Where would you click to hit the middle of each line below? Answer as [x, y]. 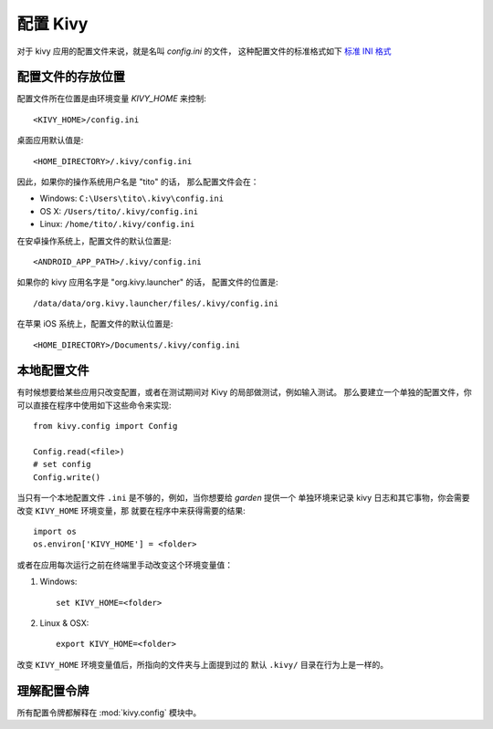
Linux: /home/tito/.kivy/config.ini [117, 224]
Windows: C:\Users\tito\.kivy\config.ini [131, 198]
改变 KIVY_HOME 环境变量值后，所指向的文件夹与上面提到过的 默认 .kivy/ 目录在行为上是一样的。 [203, 664]
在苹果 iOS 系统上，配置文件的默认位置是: [95, 324]
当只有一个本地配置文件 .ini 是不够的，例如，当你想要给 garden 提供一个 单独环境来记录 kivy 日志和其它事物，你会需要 [243, 498]
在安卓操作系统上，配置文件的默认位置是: [94, 241]
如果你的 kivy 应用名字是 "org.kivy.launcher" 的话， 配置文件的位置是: [147, 282]
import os [55, 531]
